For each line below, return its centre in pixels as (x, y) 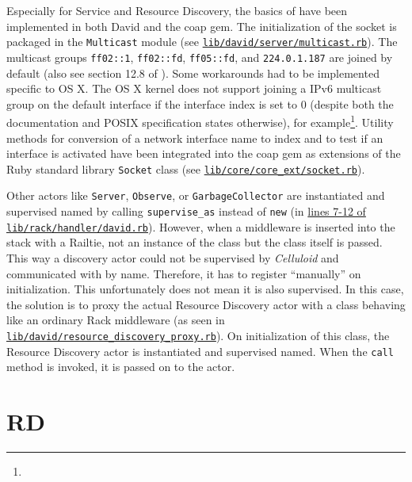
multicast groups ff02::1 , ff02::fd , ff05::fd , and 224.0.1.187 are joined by (200, 57)
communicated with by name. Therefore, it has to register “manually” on (184, 273)
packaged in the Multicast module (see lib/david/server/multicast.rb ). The (202, 42)
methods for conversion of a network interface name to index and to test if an (195, 138)
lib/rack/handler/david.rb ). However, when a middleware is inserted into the (201, 226)
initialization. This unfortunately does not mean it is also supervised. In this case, (205, 289)
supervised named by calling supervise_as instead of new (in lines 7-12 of (186, 211)
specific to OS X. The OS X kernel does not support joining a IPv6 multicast (194, 88)
